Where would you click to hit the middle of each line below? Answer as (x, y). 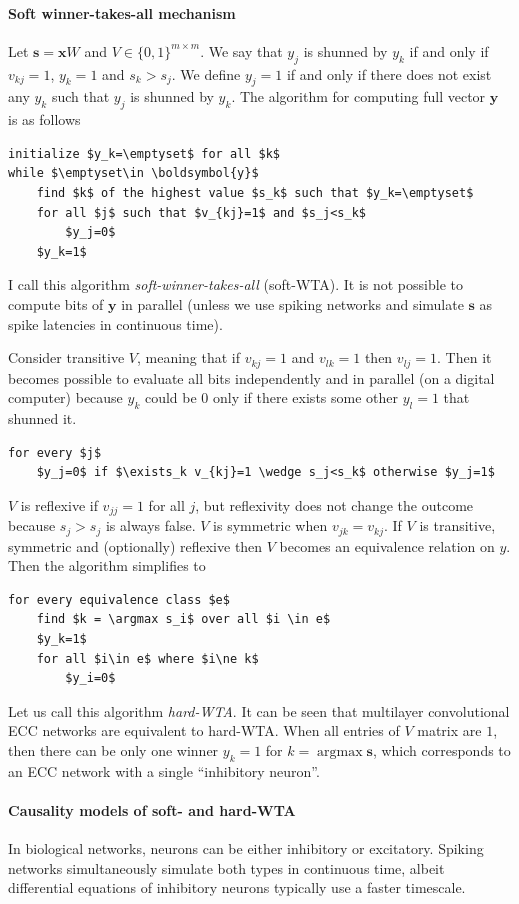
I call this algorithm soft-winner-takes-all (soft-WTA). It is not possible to (235, 284)
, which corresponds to (441, 750)
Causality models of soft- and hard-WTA (152, 809)
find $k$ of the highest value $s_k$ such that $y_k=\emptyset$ (255, 192)
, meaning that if (188, 357)
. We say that (241, 50)
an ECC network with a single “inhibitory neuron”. (164, 770)
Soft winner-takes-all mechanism (122, 12)
